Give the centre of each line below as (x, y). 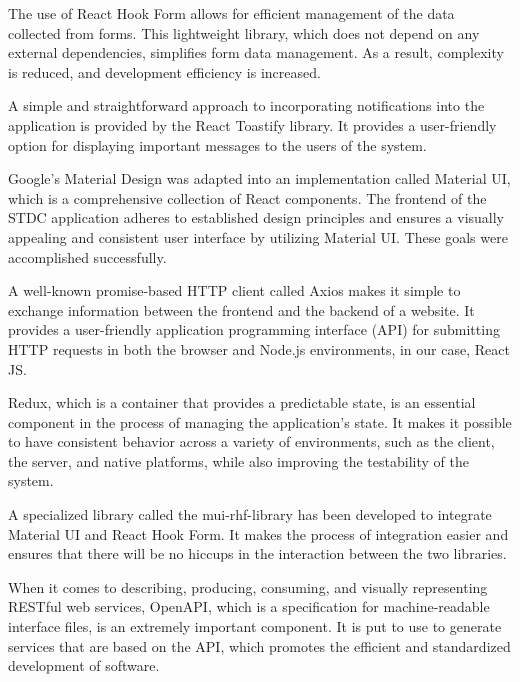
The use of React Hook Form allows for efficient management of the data (231, 13)
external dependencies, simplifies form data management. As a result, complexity (256, 52)
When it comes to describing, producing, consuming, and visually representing (248, 586)
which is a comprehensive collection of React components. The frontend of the (247, 197)
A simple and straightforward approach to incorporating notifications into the (246, 105)
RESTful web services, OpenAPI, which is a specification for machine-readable (249, 606)
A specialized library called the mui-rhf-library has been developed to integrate (250, 514)
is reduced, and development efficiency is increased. (164, 71)
